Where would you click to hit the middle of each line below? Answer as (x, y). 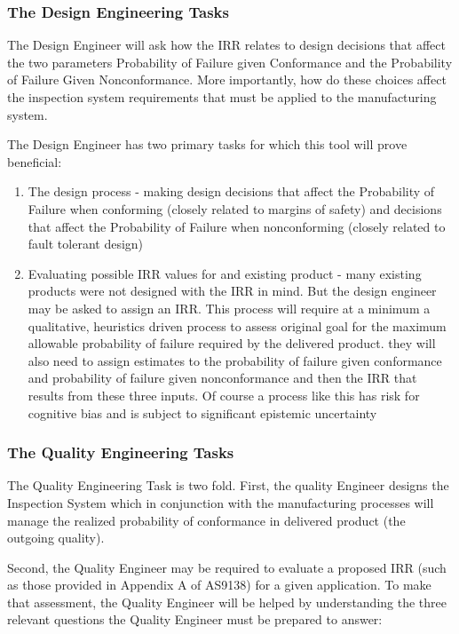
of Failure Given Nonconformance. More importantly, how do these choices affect (227, 79)
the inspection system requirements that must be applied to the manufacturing (222, 97)
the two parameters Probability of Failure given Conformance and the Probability (230, 62)
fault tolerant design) (86, 244)
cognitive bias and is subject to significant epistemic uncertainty (202, 412)
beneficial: (35, 161)
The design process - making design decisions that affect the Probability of (231, 191)
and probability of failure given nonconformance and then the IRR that (222, 378)
